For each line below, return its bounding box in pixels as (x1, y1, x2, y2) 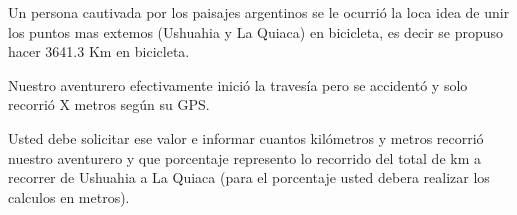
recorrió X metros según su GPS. (8, 94, 210, 115)
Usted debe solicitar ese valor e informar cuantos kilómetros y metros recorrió (8, 127, 484, 148)
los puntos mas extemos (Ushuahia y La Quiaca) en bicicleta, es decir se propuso (8, 21, 504, 42)
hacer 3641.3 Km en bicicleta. (8, 41, 190, 62)
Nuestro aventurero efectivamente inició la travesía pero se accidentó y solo (8, 74, 468, 95)
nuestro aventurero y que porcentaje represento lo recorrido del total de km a (8, 147, 481, 168)
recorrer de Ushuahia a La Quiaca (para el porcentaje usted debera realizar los (8, 167, 490, 188)
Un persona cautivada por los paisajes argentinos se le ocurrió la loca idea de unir (8, 2, 510, 22)
